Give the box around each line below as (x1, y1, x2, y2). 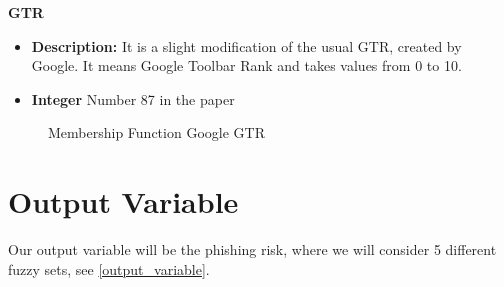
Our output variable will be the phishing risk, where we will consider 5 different (8, 239, 497, 260)
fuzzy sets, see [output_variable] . (8, 258, 210, 279)
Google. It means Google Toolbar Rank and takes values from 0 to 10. (31, 55, 462, 76)
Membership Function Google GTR (48, 122, 265, 143)
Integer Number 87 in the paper (31, 88, 235, 109)
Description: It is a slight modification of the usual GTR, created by (31, 35, 462, 56)
